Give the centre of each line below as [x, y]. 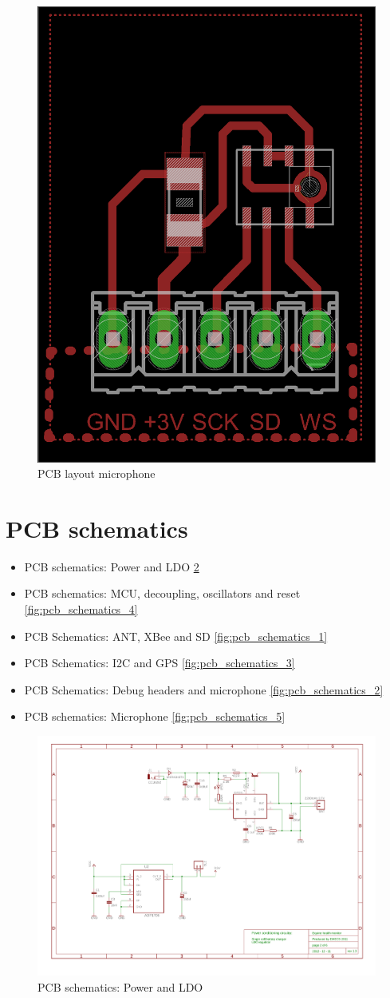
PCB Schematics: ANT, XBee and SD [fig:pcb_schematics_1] [176, 636]
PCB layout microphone [97, 473]
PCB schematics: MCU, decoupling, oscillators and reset [162, 593]
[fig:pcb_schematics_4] [81, 609]
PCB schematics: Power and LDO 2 [112, 566]
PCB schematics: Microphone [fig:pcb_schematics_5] [155, 716]
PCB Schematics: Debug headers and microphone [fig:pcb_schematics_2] [204, 689]
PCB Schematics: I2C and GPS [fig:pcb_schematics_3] [160, 663]
